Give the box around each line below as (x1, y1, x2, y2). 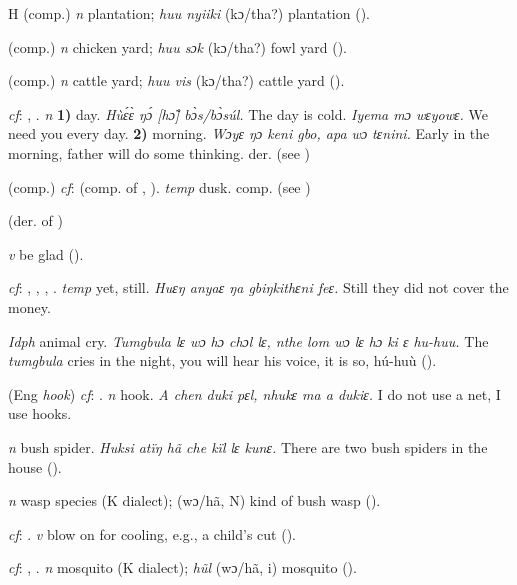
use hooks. (8, 403, 72, 424)
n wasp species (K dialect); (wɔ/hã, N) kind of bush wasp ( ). (8, 490, 381, 511)
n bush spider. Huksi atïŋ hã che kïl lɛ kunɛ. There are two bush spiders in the (8, 436, 488, 457)
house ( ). (8, 456, 62, 477)
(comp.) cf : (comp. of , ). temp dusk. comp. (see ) (8, 176, 311, 197)
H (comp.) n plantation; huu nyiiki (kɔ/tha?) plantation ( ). (8, 3, 370, 23)
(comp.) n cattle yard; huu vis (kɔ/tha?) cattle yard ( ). (8, 70, 345, 91)
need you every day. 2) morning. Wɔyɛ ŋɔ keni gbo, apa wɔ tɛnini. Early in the (8, 123, 490, 144)
